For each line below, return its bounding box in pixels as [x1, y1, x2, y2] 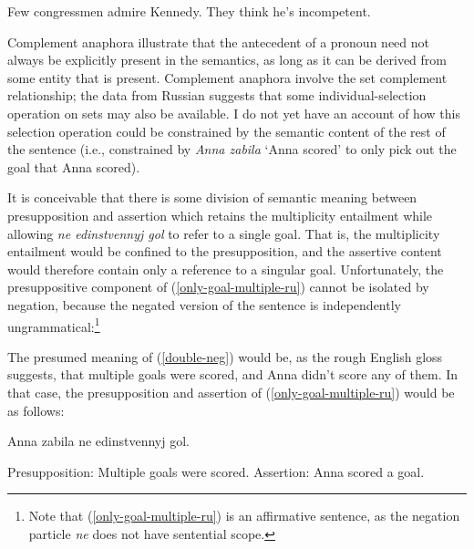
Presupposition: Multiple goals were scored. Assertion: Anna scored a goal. [7, 461, 425, 481]
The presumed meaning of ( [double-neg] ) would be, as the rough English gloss [7, 347, 443, 366]
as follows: [7, 400, 65, 420]
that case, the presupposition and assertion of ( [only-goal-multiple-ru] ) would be [7, 382, 455, 401]
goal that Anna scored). [7, 157, 140, 176]
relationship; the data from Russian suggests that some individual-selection [7, 86, 427, 105]
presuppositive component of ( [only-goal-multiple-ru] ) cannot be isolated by [7, 277, 429, 296]
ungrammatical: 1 [7, 314, 100, 336]
